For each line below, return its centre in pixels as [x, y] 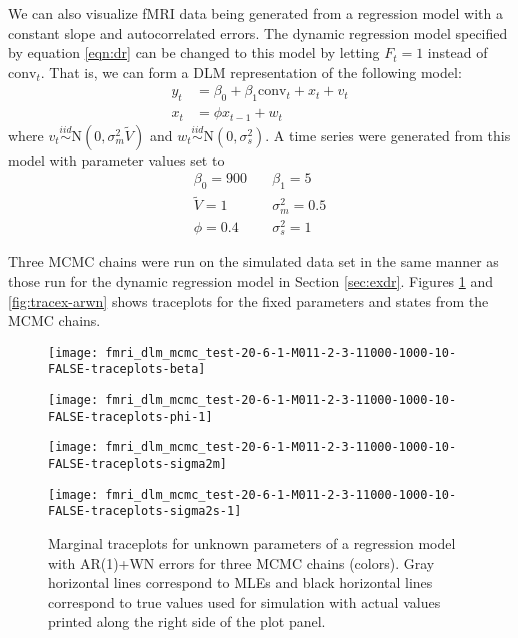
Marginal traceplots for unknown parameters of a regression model [252, 543]
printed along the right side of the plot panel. [187, 621]
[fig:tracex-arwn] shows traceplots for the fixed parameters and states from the [248, 300]
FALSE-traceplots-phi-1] [130, 416]
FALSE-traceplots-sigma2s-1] [145, 511]
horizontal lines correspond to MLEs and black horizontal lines [240, 582]
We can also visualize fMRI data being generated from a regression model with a [255, 13]
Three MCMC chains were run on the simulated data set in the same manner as [253, 261]
